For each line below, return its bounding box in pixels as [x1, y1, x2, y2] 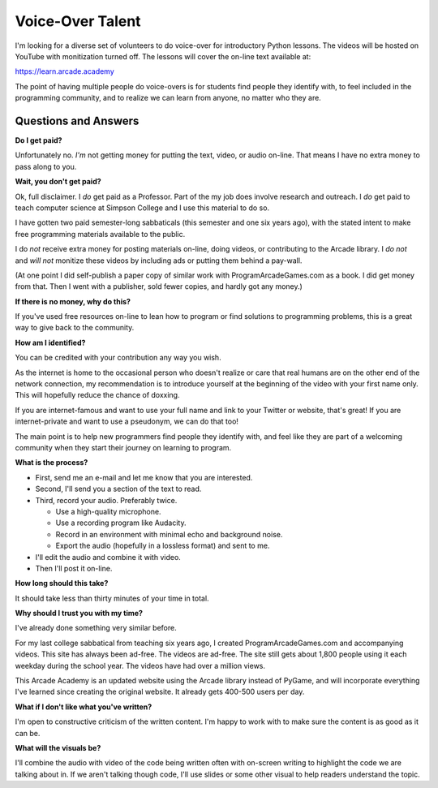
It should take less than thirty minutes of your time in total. [15, 593, 210, 603]
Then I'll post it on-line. [35, 563, 113, 573]
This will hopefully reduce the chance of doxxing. [15, 390, 180, 400]
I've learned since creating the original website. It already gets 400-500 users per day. [15, 687, 305, 697]
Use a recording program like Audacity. [55, 518, 187, 527]
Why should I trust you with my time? [15, 609, 144, 618]
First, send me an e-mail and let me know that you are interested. [35, 472, 253, 482]
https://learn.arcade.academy [15, 67, 115, 76]
